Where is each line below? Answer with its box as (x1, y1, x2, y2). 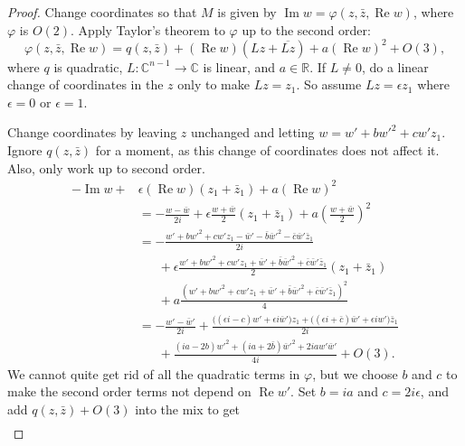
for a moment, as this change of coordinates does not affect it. (95, 141, 440, 160)
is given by (217, 3, 277, 21)
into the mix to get (135, 399, 241, 418)
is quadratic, (53, 57, 123, 76)
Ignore (7, 141, 43, 160)
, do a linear (361, 57, 429, 76)
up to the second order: (242, 20, 371, 39)
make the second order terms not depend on (7, 382, 251, 401)
